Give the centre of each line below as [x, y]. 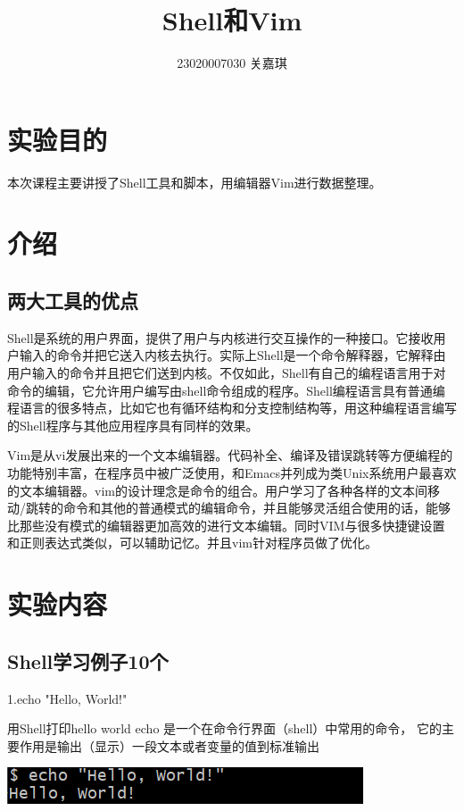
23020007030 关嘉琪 [232, 63]
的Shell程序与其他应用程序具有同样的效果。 [133, 425]
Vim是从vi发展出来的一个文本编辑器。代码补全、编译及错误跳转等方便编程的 [230, 455]
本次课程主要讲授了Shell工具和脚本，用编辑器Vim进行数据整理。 [195, 182]
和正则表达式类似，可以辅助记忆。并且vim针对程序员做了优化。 [192, 543]
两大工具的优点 [73, 301]
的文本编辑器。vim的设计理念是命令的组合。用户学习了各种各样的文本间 [217, 490]
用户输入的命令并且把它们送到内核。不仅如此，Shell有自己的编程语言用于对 [227, 373]
